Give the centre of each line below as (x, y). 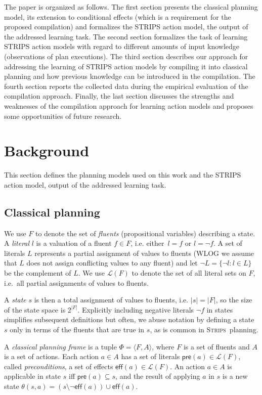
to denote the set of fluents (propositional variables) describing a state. (145, 233)
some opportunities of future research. (63, 116)
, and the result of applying (158, 376)
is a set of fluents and (216, 346)
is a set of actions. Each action (52, 356)
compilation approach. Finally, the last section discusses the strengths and (119, 96)
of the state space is (35, 309)
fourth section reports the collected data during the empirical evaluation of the (126, 86)
